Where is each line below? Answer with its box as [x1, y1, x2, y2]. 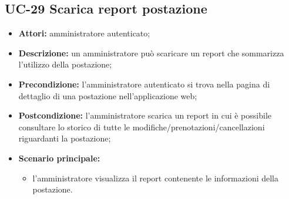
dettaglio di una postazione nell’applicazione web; [18, 89, 197, 102]
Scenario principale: [18, 151, 100, 164]
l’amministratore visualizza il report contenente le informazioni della [32, 171, 279, 184]
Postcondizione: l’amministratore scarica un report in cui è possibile [18, 109, 271, 122]
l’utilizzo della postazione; [18, 58, 112, 70]
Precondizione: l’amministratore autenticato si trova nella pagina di [18, 77, 270, 90]
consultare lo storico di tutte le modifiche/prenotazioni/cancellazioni [18, 120, 265, 133]
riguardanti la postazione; [18, 132, 111, 144]
